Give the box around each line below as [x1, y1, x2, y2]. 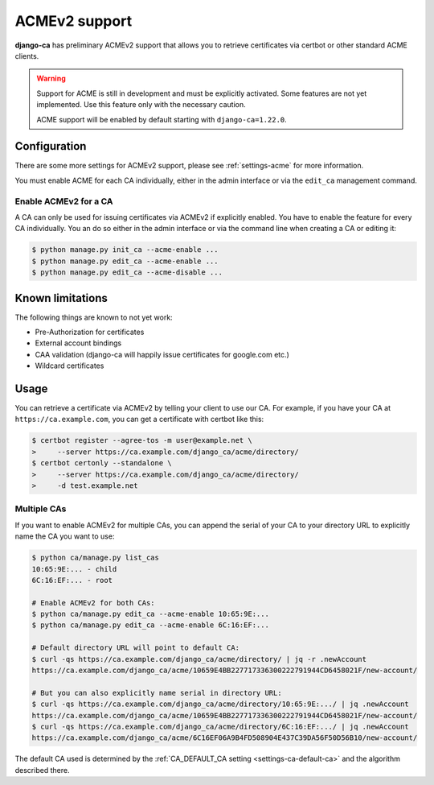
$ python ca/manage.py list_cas [31, 553, 160, 563]
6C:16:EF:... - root [31, 576, 113, 585]
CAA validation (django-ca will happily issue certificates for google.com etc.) [35, 349, 289, 359]
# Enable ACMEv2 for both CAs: [31, 598, 156, 607]
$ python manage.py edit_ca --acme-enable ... [31, 256, 219, 266]
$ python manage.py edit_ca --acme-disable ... [31, 268, 223, 277]
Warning [36, 73, 66, 84]
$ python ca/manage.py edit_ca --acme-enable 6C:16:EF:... [31, 621, 269, 630]
